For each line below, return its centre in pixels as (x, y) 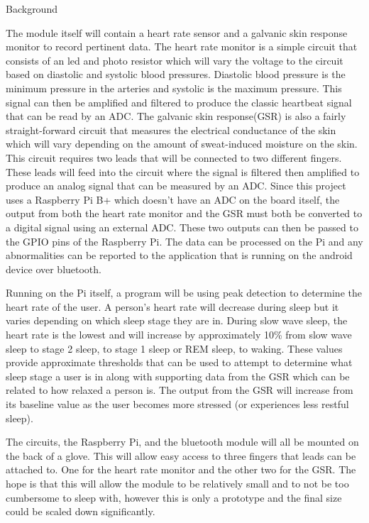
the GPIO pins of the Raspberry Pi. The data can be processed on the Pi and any (184, 241)
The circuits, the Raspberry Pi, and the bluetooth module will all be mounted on (182, 442)
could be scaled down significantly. (81, 511)
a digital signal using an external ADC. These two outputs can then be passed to (182, 227)
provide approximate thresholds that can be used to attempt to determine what (179, 362)
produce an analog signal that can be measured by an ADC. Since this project (176, 186)
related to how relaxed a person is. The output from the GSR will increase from (180, 390)
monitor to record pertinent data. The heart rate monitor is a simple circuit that (182, 46)
